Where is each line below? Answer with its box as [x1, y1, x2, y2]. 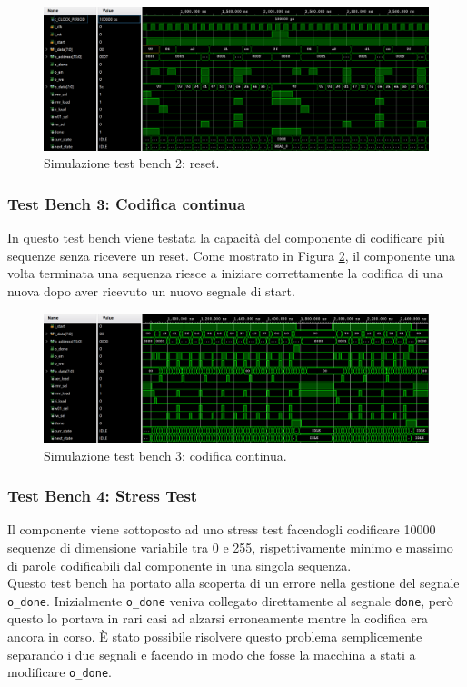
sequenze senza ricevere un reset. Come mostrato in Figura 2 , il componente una [7, 245, 455, 264]
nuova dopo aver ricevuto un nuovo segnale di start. [7, 281, 295, 300]
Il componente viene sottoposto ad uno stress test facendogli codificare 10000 [7, 520, 436, 539]
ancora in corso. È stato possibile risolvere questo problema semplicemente [7, 627, 422, 645]
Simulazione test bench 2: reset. [44, 154, 220, 173]
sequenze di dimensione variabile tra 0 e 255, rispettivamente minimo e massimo [7, 537, 453, 556]
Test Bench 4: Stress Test [7, 484, 198, 507]
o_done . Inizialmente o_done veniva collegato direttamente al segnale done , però [7, 591, 453, 610]
